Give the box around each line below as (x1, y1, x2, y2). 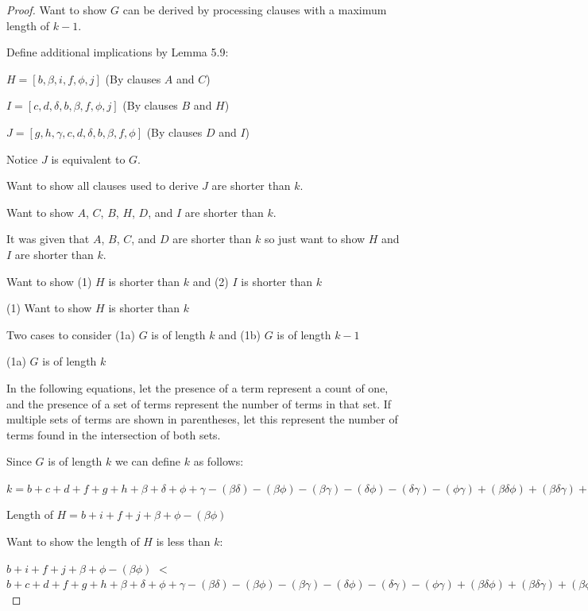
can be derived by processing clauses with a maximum (122, 2, 387, 17)
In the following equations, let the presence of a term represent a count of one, (6, 379, 389, 396)
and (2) (192, 273, 229, 289)
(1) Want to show (6, 300, 92, 316)
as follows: (193, 453, 244, 470)
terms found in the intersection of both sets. (6, 426, 221, 443)
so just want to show (264, 230, 366, 247)
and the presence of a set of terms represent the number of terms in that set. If (6, 395, 392, 412)
